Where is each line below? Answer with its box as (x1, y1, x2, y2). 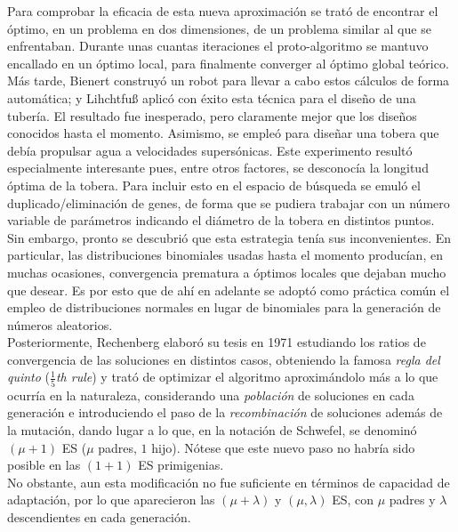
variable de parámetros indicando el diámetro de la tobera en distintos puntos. (7, 211, 435, 230)
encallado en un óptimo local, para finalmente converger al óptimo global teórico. (7, 53, 449, 72)
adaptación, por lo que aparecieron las (7, 490, 215, 509)
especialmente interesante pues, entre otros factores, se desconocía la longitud (7, 158, 429, 177)
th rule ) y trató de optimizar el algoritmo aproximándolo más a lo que (55, 367, 438, 386)
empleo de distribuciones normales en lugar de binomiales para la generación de (7, 298, 441, 317)
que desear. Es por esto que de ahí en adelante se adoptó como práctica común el (7, 280, 450, 299)
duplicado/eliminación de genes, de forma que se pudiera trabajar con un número (7, 193, 450, 212)
